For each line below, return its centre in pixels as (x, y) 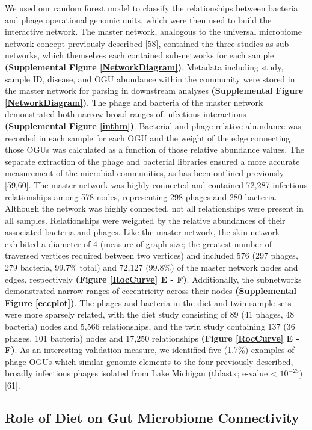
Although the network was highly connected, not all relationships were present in (154, 208)
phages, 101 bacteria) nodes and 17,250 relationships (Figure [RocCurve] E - (152, 338)
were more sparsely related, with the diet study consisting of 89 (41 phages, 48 (150, 314)
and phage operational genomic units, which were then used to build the (138, 20)
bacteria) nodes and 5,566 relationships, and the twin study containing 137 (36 (150, 326)
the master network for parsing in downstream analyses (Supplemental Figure (154, 91)
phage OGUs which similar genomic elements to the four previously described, (149, 361)
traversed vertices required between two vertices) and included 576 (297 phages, (151, 255)
